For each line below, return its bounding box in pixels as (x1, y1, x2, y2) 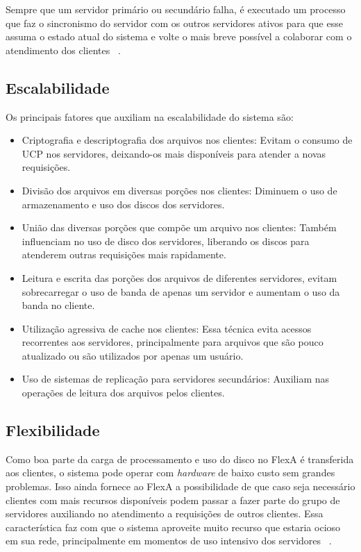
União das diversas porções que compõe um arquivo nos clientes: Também (22, 220, 337, 235)
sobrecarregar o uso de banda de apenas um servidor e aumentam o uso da (22, 284, 340, 299)
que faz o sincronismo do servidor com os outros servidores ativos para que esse (6, 15, 343, 30)
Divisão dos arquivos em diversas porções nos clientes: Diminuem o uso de (22, 183, 337, 197)
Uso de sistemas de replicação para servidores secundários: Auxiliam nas (22, 371, 330, 386)
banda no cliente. (22, 298, 95, 312)
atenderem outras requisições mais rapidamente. (22, 247, 226, 262)
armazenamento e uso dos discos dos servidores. (22, 196, 225, 211)
